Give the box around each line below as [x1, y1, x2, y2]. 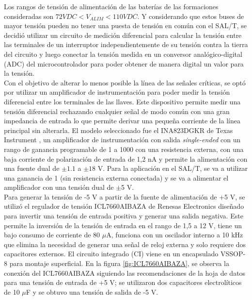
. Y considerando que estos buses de [137, 11, 244, 21]
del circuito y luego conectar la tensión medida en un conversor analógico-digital [4, 49, 242, 59]
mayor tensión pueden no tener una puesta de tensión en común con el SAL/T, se [4, 20, 247, 31]
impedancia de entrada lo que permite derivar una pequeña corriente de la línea [4, 116, 240, 126]
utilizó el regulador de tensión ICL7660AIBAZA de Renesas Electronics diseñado [4, 201, 244, 211]
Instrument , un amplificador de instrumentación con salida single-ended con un [4, 134, 241, 145]
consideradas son [4, 11, 54, 21]
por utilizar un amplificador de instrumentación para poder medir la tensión [4, 87, 230, 97]
